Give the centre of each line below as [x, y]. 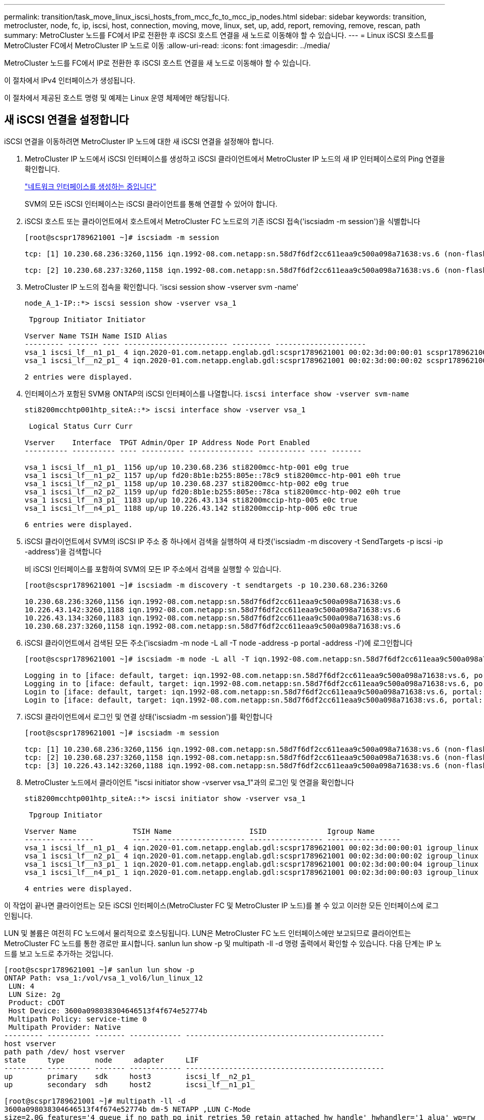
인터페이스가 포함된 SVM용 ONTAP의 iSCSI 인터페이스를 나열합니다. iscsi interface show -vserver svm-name [217, 393]
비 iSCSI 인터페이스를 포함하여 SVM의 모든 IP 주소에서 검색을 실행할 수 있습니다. [153, 569]
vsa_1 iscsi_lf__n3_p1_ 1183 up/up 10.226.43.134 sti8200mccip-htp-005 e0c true [191, 500]
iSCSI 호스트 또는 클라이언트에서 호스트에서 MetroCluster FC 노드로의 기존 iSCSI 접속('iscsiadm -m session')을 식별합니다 [223, 221]
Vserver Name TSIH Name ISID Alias [96, 336]
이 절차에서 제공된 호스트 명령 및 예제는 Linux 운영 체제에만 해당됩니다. [117, 98]
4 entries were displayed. [79, 888]
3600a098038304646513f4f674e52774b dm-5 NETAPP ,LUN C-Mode [127, 1109]
